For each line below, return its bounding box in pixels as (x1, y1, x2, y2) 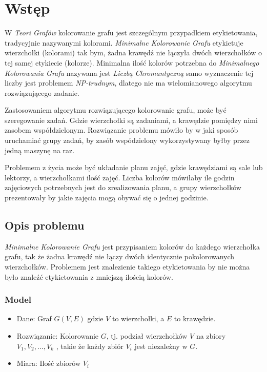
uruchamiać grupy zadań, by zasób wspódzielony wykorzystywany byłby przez (5, 135, 250, 146)
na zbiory (196, 330, 226, 341)
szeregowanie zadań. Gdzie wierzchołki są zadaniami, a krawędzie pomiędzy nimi (5, 114, 258, 125)
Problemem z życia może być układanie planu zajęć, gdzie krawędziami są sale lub (5, 162, 263, 173)
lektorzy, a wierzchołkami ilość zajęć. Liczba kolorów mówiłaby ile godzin (5, 172, 235, 182)
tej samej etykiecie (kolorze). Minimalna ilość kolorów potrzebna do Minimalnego (5, 57, 259, 68)
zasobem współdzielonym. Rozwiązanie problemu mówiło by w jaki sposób (5, 125, 238, 135)
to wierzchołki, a (112, 313, 165, 324)
